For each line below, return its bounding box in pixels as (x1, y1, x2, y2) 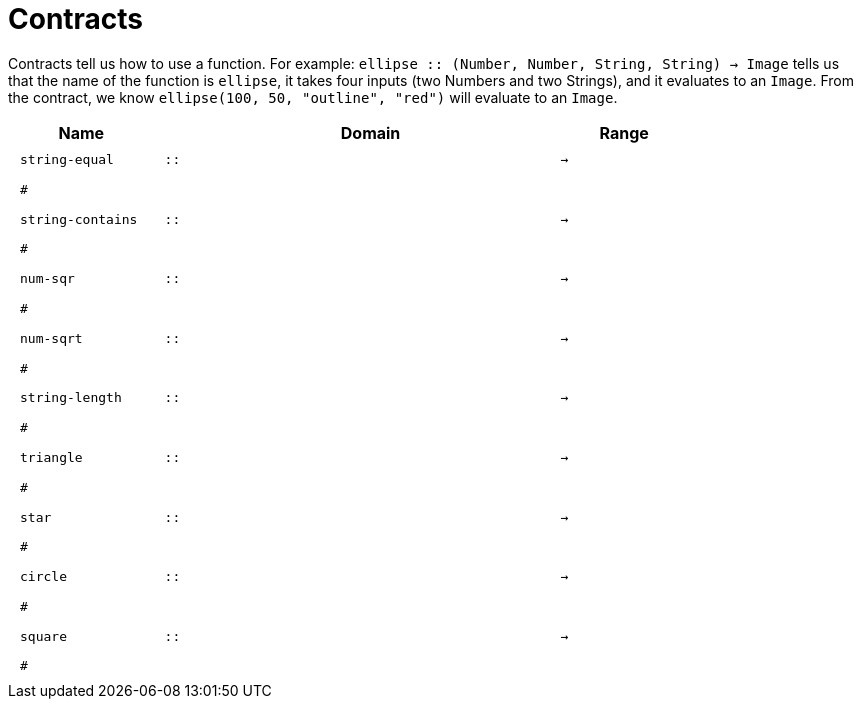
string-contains (20, 211, 138, 227)
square (20, 628, 67, 644)
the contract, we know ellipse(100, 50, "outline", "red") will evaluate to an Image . (8, 88, 618, 106)
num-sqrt (20, 330, 83, 346)
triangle (20, 449, 83, 465)
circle (20, 569, 67, 585)
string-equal (20, 152, 114, 168)
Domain (340, 122, 401, 143)
